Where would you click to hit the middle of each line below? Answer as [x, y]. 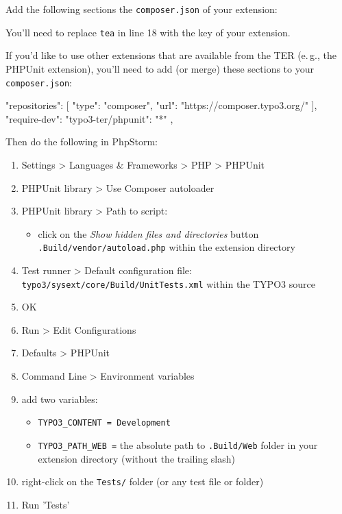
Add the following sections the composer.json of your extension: [142, 9]
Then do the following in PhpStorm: [82, 142]
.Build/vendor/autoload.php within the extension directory [167, 247]
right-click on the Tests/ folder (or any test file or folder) [143, 481]
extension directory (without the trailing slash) [136, 458]
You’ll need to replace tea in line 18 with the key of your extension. [148, 32]
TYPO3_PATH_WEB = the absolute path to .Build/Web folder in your [178, 444]
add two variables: [60, 399]
